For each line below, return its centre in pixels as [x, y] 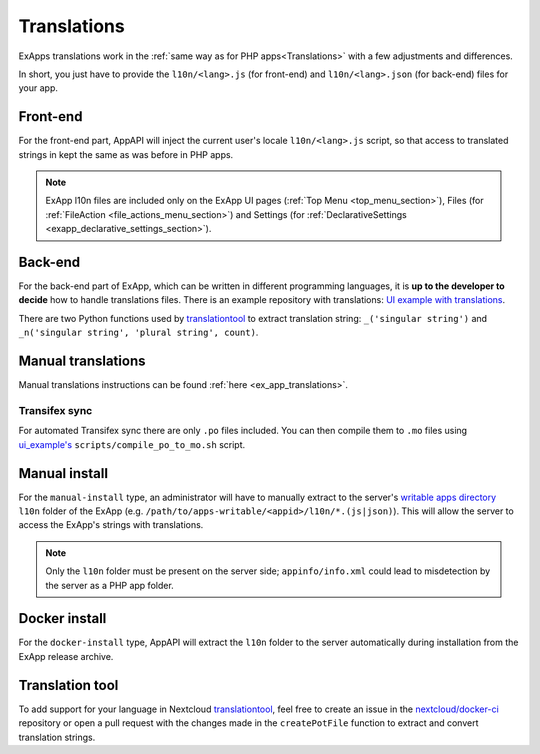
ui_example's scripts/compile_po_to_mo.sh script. [132, 444]
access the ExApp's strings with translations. [111, 525]
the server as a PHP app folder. [109, 585]
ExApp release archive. [66, 656]
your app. [38, 88]
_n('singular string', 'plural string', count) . [138, 332]
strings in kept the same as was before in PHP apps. [126, 154]
